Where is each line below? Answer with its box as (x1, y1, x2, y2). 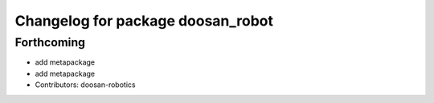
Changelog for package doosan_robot (14, 12, 273, 30)
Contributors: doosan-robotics (35, 80, 136, 89)
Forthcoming (14, 35, 86, 50)
